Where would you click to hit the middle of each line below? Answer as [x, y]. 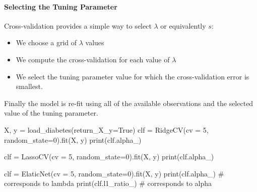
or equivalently [183, 25]
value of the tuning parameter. [51, 113]
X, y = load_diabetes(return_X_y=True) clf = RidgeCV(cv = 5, [106, 129]
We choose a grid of [46, 42]
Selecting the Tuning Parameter [61, 6]
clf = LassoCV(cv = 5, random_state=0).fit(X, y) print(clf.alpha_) [109, 157]
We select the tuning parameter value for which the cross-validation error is [133, 76]
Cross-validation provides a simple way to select [78, 25]
